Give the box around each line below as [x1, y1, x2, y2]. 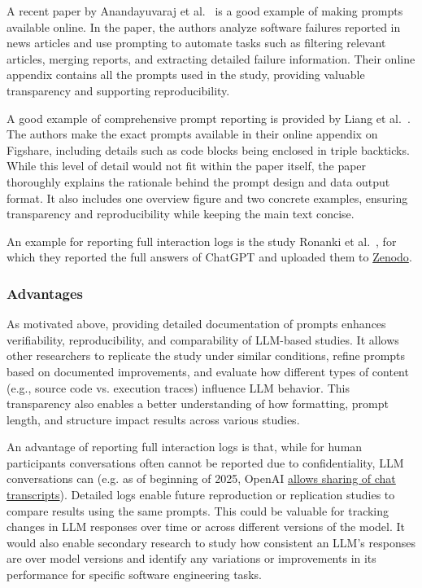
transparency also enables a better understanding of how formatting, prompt [7, 395, 389, 412]
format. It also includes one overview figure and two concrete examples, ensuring [7, 189, 408, 206]
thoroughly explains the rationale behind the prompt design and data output [7, 173, 390, 190]
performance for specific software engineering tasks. [7, 566, 262, 583]
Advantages [7, 283, 84, 303]
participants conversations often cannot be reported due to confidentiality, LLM [7, 454, 404, 471]
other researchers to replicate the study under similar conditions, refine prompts [7, 347, 406, 364]
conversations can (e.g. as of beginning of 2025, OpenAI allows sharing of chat [7, 470, 396, 487]
